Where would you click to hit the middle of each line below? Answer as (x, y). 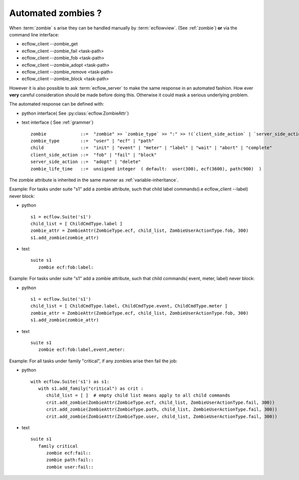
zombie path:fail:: (70, 460)
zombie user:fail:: (70, 467)
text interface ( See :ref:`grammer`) (58, 123)
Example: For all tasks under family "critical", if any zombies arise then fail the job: (93, 361)
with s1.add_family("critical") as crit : (91, 388)
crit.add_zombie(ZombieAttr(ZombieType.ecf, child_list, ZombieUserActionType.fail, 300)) (160, 402)
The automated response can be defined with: (57, 104)
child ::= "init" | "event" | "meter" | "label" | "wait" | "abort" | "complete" (151, 148)
